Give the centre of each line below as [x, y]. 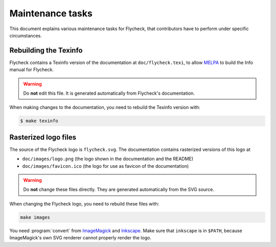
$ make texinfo [39, 121]
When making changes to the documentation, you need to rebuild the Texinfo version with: [105, 107]
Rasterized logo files [43, 137]
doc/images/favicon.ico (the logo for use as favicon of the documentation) [106, 166]
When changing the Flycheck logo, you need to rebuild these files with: [84, 204]
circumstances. [26, 35]
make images [35, 217]
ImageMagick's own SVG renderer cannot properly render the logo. [80, 238]
